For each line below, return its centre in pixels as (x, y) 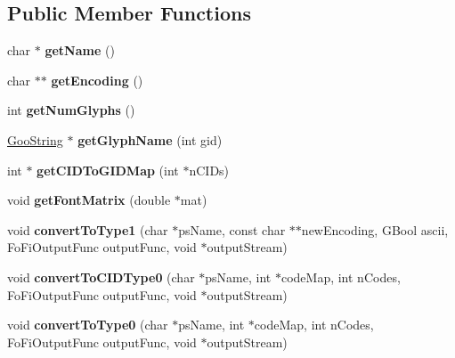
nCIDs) (209, 170)
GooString (35, 139)
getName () (80, 50)
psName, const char (232, 229)
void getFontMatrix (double (89, 200)
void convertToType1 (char (88, 229)
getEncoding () (97, 80)
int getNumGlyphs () (71, 110)
